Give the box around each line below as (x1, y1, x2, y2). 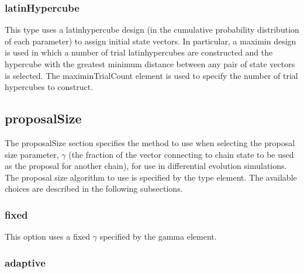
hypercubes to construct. (5, 81, 94, 93)
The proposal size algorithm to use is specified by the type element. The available (5, 171, 297, 183)
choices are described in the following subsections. (5, 182, 183, 195)
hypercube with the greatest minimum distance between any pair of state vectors (5, 58, 295, 70)
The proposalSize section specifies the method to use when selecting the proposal (5, 136, 295, 148)
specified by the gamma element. (99, 230, 217, 243)
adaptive (5, 255, 46, 269)
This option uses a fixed (5, 230, 91, 243)
